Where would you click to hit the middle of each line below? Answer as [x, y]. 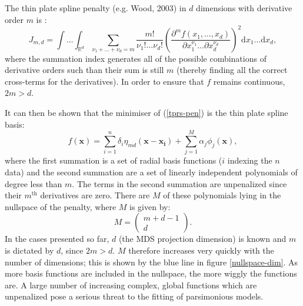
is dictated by [29, 250]
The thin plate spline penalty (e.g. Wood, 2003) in [96, 8]
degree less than [34, 183]
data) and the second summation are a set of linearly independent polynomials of [151, 172]
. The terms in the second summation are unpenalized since [179, 183]
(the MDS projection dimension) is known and [202, 239]
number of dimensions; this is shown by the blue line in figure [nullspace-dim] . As [151, 262]
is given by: [150, 206]
